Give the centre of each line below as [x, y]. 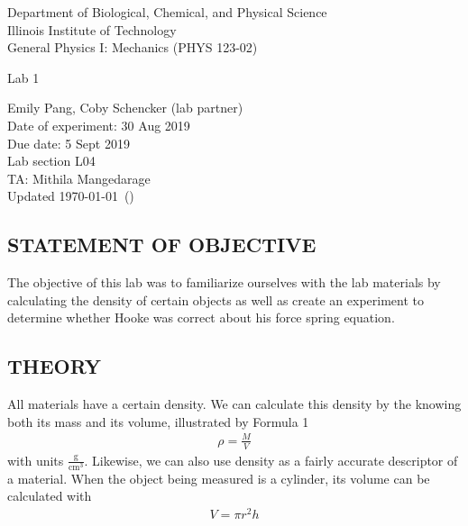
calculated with [50, 496]
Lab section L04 [51, 161]
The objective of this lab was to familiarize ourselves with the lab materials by [224, 282]
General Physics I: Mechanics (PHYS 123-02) [133, 47]
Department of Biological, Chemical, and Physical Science [167, 12]
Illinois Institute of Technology [92, 29]
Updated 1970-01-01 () [71, 196]
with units [36, 460]
